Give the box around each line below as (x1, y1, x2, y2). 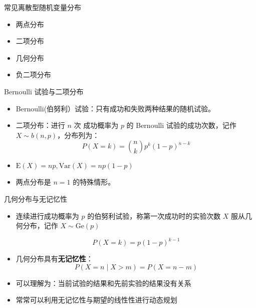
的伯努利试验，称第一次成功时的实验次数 (87, 210, 221, 221)
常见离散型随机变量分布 (4, 2, 81, 12)
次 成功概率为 (74, 120, 119, 130)
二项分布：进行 (16, 120, 65, 130)
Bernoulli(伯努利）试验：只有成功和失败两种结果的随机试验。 (16, 103, 215, 113)
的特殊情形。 (73, 177, 115, 187)
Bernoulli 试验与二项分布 (4, 86, 84, 96)
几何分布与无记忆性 (4, 193, 67, 204)
